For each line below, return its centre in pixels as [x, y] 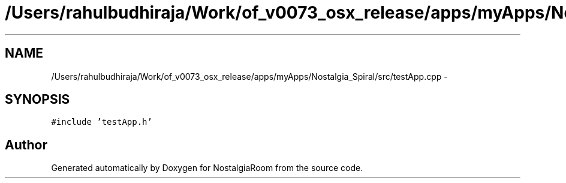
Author [26, 145]
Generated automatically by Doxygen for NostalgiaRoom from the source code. [207, 168]
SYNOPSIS [37, 100]
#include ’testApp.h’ [102, 122]
